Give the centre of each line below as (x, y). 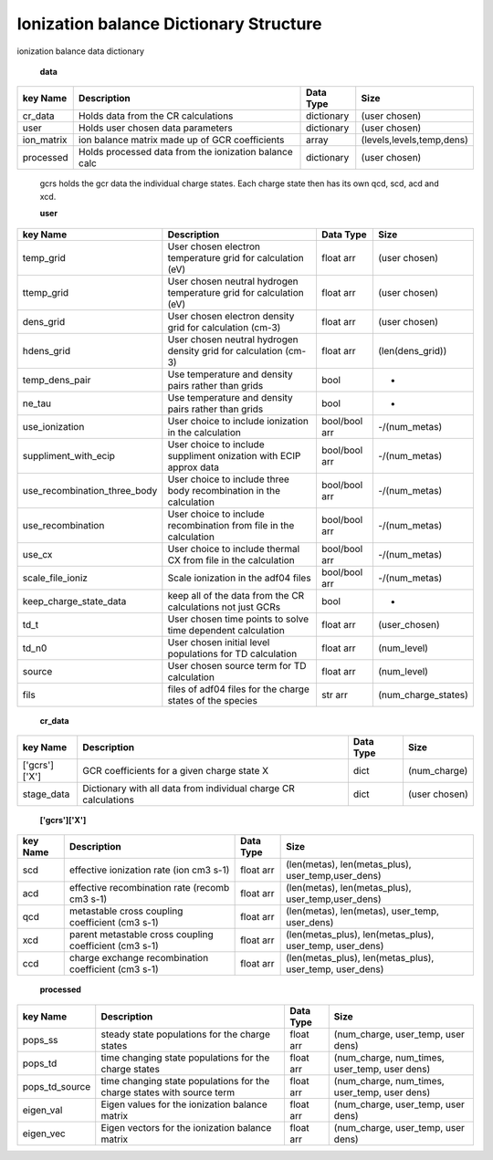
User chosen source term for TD (237, 665)
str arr (335, 695)
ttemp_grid (46, 292)
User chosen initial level (219, 642)
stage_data (46, 794)
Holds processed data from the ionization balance (185, 152)
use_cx (37, 554)
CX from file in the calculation (231, 559)
